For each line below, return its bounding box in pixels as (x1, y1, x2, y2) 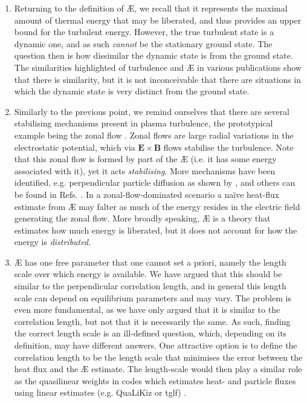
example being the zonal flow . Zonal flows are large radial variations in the (14, 128, 294, 141)
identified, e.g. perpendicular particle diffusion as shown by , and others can (14, 176, 296, 189)
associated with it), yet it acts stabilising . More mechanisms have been (14, 164, 276, 177)
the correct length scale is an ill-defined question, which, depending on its (14, 327, 287, 339)
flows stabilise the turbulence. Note (163, 140, 294, 153)
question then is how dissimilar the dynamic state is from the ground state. (14, 49, 293, 62)
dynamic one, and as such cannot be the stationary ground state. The (14, 37, 273, 50)
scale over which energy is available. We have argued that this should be (14, 267, 282, 280)
